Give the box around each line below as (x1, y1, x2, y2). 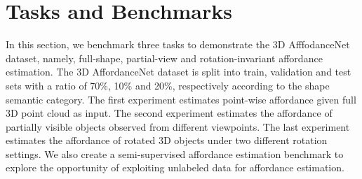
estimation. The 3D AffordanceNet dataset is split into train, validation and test (6, 64, 351, 79)
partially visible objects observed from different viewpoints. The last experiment (6, 119, 350, 134)
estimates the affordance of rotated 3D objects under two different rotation (6, 133, 328, 148)
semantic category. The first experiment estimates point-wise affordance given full (6, 92, 356, 106)
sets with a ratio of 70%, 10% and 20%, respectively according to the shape (6, 78, 330, 92)
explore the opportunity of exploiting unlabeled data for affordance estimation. (6, 160, 344, 175)
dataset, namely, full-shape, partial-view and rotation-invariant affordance (6, 50, 323, 65)
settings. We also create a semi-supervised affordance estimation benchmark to (6, 146, 344, 161)
